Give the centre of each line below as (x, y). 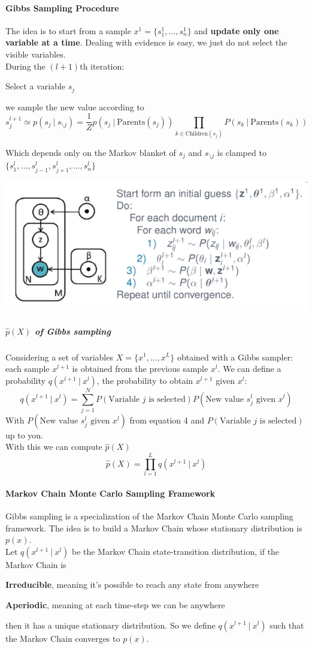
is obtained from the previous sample (140, 369)
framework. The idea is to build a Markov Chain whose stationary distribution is (154, 528)
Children (196, 133)
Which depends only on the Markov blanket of (91, 153)
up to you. (25, 435)
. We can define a (249, 369)
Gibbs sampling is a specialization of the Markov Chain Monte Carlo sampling (149, 516)
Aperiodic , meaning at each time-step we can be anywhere (115, 604)
